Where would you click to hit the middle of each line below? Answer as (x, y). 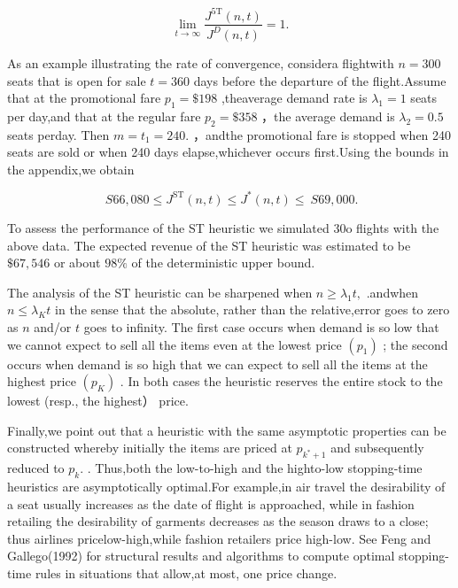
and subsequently (377, 448)
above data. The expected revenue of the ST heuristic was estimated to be (209, 245)
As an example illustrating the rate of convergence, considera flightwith (201, 62)
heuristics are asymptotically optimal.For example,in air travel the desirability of (226, 486)
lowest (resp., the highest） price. (98, 401)
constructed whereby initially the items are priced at (150, 448)
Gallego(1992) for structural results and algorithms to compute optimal (201, 556)
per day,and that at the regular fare (104, 116)
